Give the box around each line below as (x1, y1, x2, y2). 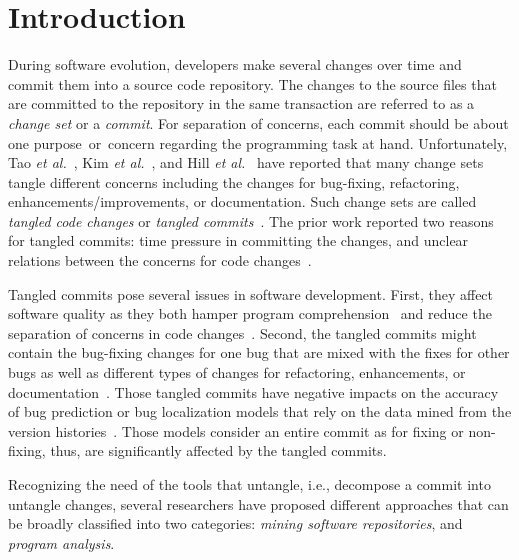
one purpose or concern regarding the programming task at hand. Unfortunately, (8, 132, 508, 153)
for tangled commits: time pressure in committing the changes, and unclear (8, 230, 469, 251)
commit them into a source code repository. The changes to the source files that (8, 73, 497, 94)
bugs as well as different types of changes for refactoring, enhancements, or (8, 362, 466, 383)
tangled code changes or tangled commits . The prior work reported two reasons (8, 210, 494, 231)
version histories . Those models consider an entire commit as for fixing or (8, 420, 464, 441)
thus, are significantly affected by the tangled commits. (50, 440, 387, 461)
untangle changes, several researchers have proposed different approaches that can (8, 493, 509, 514)
